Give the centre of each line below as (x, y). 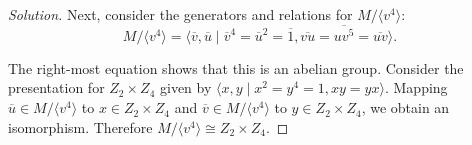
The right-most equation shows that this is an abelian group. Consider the (236, 67)
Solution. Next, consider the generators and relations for (180, 14)
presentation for (56, 87)
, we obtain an (405, 107)
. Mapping (416, 87)
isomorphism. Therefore (80, 126)
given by (186, 87)
